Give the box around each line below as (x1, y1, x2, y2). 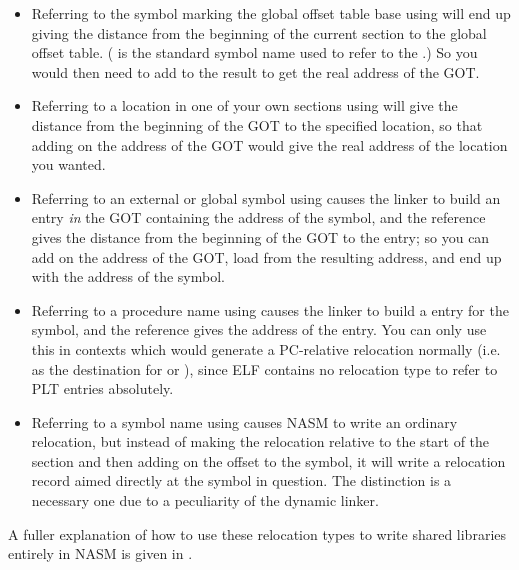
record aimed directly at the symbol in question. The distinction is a (31, 470, 452, 491)
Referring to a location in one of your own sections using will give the (31, 95, 458, 116)
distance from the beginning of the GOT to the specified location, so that (31, 114, 483, 135)
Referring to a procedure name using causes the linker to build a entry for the (31, 299, 509, 320)
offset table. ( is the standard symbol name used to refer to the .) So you (31, 42, 478, 63)
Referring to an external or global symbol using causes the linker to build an (31, 187, 501, 208)
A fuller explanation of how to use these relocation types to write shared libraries (8, 523, 507, 544)
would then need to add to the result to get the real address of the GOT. (31, 61, 480, 82)
